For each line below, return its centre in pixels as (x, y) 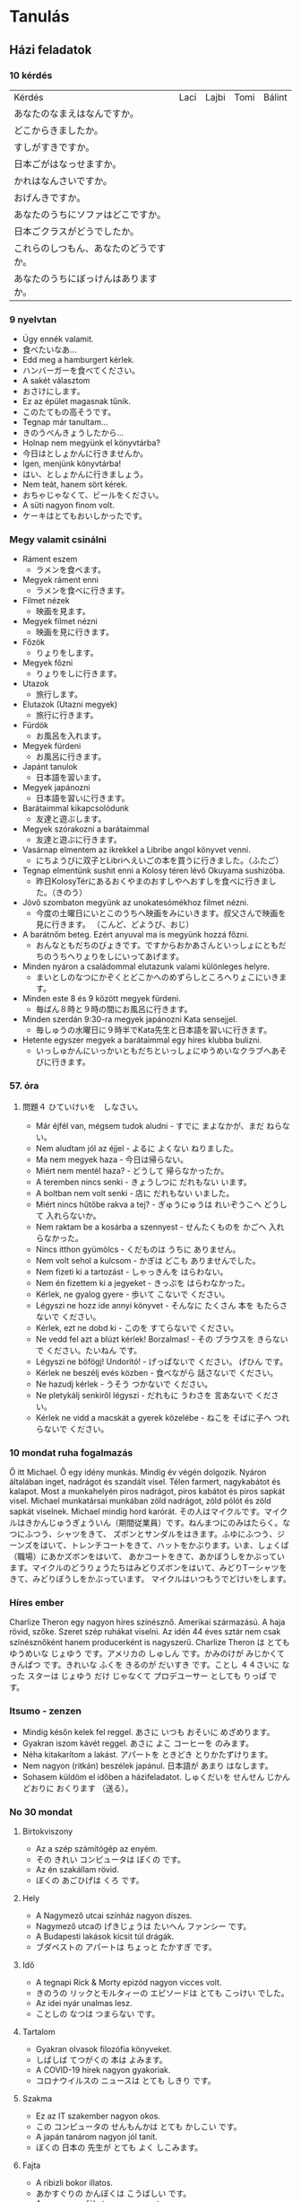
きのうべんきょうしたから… (73, 433)
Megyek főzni (47, 663)
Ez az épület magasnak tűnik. (77, 401)
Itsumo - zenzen (46, 1711)
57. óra (24, 1086)
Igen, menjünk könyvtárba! (72, 463)
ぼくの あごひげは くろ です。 (90, 1880)
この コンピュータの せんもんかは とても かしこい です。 (138, 2127)
